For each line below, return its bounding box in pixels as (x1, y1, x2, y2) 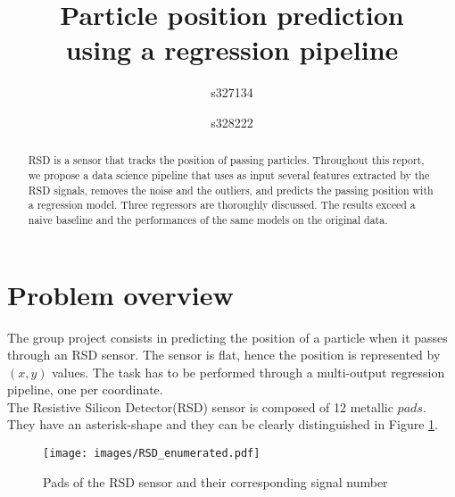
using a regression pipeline (65, 31, 399, 68)
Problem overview (7, 276, 234, 312)
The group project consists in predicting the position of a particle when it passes (7, 327, 448, 346)
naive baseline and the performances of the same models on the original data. (28, 211, 388, 227)
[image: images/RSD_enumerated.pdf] (43, 447, 261, 460)
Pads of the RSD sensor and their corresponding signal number (43, 472, 388, 491)
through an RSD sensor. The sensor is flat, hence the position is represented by (7, 345, 441, 364)
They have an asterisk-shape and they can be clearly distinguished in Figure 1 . (7, 415, 438, 434)
